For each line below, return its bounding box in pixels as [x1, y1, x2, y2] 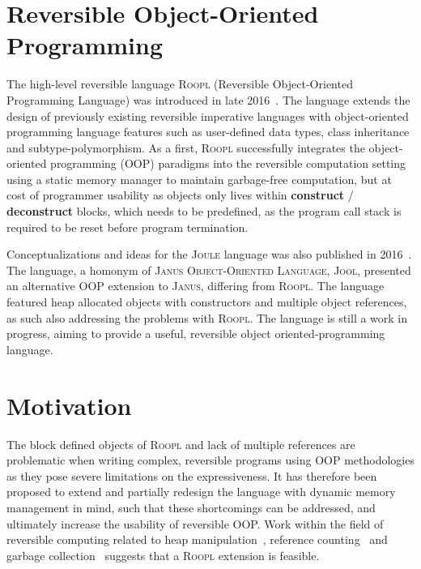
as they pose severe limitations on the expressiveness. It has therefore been [6, 467, 377, 484]
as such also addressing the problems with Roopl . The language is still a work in [6, 309, 408, 326]
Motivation [6, 388, 132, 421]
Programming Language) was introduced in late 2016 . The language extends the [6, 91, 410, 108]
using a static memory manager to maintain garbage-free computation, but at [6, 170, 392, 187]
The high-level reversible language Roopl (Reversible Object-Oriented [6, 75, 353, 92]
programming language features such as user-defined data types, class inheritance [6, 123, 410, 140]
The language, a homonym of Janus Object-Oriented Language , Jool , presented [6, 261, 411, 278]
